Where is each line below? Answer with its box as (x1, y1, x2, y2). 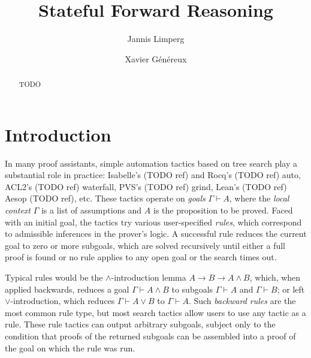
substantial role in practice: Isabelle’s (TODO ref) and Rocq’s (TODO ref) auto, (5, 169, 301, 181)
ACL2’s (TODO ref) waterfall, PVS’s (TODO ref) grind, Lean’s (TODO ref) (5, 180, 287, 192)
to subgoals (171, 282, 213, 295)
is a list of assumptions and (41, 204, 142, 216)
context (5, 204, 31, 216)
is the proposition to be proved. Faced (153, 204, 293, 216)
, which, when (249, 271, 301, 284)
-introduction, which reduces (10, 294, 115, 307)
